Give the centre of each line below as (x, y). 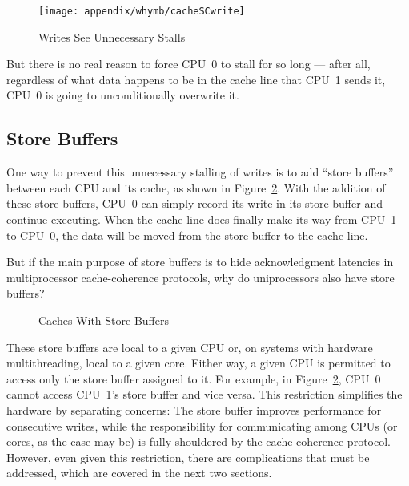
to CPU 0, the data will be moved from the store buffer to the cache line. (187, 235)
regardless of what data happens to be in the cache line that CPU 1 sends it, (196, 79)
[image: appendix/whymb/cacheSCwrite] (142, 11)
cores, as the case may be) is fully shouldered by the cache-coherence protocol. (198, 441)
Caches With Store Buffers (104, 320)
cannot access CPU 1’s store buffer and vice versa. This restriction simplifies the (204, 394)
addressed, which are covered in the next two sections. (139, 473)
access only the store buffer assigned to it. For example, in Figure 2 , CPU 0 (194, 378)
